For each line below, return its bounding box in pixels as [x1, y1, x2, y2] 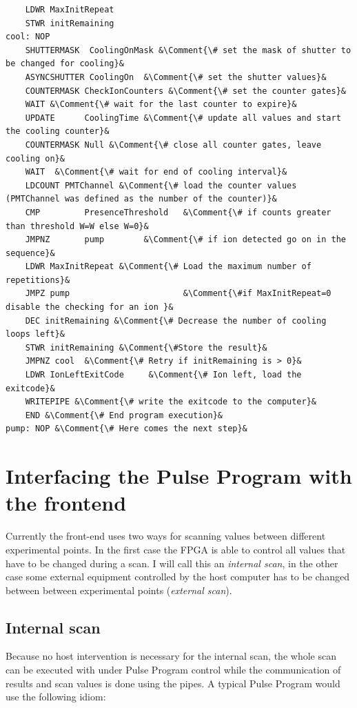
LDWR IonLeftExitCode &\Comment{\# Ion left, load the [25, 370, 302, 380]
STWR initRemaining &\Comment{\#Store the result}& [25, 342, 267, 353]
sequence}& [6, 248, 55, 258]
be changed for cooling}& [6, 59, 124, 69]
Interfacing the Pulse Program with [6, 462, 352, 490]
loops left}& [6, 329, 65, 340]
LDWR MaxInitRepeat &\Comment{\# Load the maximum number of [25, 262, 312, 272]
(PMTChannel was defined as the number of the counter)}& [6, 194, 277, 204]
